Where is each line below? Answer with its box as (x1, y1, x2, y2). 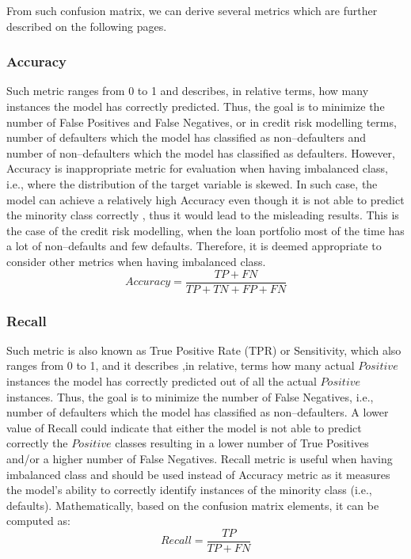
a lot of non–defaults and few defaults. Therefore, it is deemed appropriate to (6, 238, 382, 254)
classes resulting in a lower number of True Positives (115, 435, 369, 451)
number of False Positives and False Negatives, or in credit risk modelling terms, (6, 113, 397, 130)
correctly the (6, 435, 68, 451)
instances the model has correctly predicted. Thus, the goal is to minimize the (6, 98, 385, 114)
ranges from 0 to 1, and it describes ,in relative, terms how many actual (6, 357, 355, 374)
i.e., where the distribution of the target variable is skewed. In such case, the (6, 175, 378, 192)
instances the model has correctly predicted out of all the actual (6, 373, 317, 389)
